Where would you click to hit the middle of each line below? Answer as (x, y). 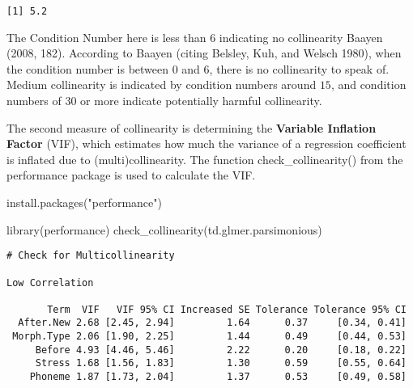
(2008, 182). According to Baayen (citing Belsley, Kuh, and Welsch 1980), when (204, 53)
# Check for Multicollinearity (91, 256)
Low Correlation (50, 283)
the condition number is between (88, 68)
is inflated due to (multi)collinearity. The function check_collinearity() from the (205, 159)
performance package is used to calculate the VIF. (131, 175)
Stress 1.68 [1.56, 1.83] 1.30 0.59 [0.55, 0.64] (221, 363)
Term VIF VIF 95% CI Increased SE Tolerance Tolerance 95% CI (227, 309)
